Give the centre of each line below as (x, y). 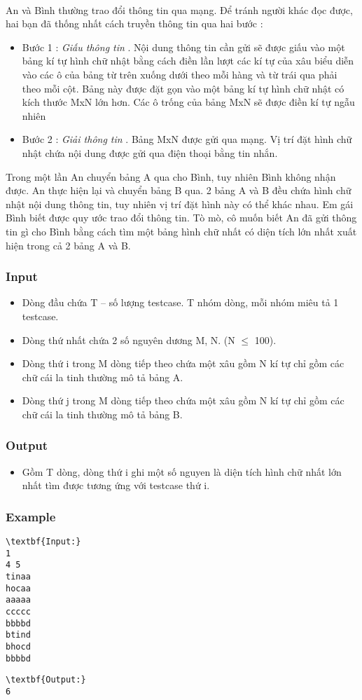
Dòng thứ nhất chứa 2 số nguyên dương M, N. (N (128, 339)
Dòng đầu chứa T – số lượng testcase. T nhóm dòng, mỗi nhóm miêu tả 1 (180, 302)
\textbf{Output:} (46, 680)
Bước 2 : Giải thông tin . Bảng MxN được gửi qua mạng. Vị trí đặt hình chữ (187, 139)
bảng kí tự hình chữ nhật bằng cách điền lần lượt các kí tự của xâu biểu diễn (188, 61)
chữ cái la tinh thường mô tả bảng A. (103, 377)
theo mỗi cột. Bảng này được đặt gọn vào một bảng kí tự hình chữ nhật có (183, 88)
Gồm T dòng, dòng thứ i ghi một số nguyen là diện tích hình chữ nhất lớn (182, 471)
